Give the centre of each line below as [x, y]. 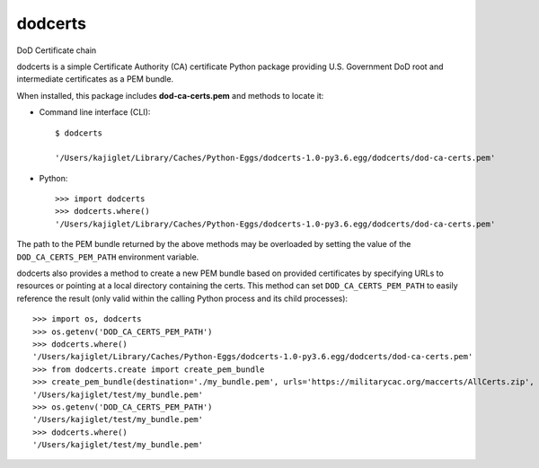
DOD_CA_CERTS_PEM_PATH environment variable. [108, 257]
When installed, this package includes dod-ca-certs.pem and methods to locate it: [170, 95]
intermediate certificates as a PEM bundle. [95, 79]
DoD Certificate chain [57, 50]
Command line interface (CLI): [95, 112]
